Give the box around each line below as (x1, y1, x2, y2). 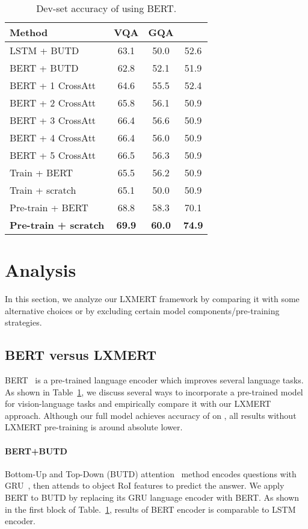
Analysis (5, 258, 76, 282)
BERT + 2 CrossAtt (10, 96, 96, 110)
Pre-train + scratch (10, 218, 105, 232)
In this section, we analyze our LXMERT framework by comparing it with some (5, 292, 300, 305)
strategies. (5, 316, 42, 329)
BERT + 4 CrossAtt (10, 131, 96, 144)
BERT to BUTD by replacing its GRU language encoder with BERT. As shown (5, 491, 300, 504)
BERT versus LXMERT (5, 345, 157, 364)
